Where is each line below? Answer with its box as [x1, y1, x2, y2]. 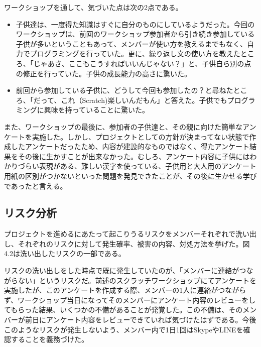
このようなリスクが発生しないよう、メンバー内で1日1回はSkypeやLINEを [4, 324, 243, 334]
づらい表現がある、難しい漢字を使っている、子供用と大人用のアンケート [18, 161, 256, 171]
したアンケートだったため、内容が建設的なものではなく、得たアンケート [11, 141, 249, 152]
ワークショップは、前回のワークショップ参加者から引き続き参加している [16, 29, 255, 39]
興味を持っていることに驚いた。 [44, 104, 150, 115]
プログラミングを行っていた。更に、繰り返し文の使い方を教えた [30, 48, 240, 59]
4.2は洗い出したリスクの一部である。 [4, 248, 125, 259]
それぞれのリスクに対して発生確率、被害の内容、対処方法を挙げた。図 [18, 238, 250, 249]
